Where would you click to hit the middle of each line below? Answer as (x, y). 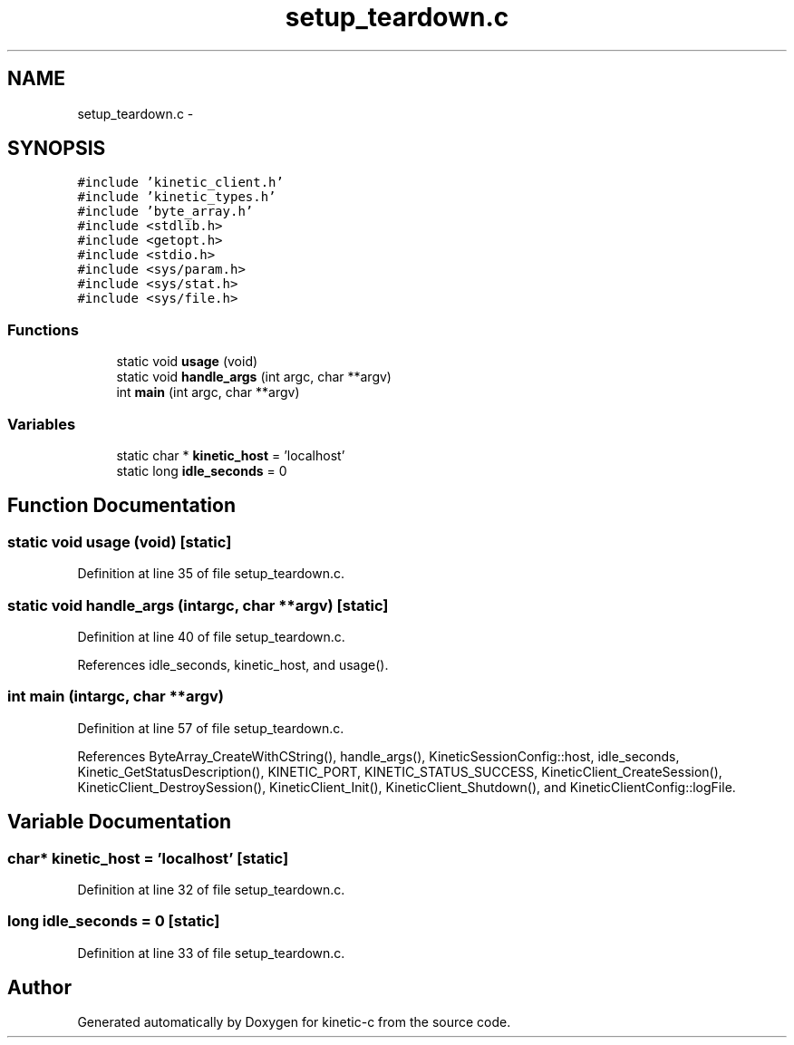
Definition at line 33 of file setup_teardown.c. (211, 953)
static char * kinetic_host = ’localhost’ (231, 455)
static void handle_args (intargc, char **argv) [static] (198, 605)
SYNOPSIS (57, 149)
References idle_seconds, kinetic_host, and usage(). (233, 664)
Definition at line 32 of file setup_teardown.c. (211, 889)
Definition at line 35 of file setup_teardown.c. (211, 574)
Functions (43, 329)
